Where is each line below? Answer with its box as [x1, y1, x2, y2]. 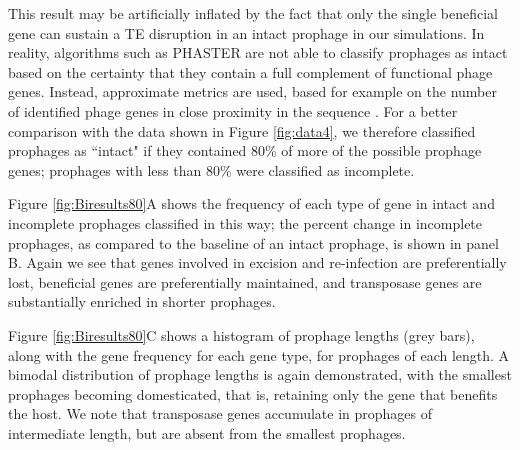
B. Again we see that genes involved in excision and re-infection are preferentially [8, 252, 507, 273]
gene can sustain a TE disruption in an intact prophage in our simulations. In [8, 22, 485, 43]
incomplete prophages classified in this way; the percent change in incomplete [8, 212, 483, 233]
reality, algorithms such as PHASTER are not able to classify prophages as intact [8, 42, 508, 63]
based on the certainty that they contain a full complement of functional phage [8, 61, 493, 82]
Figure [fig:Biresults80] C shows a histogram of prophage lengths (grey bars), [8, 324, 475, 345]
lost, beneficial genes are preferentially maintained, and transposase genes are [8, 271, 482, 292]
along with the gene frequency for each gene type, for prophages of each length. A [8, 344, 510, 365]
